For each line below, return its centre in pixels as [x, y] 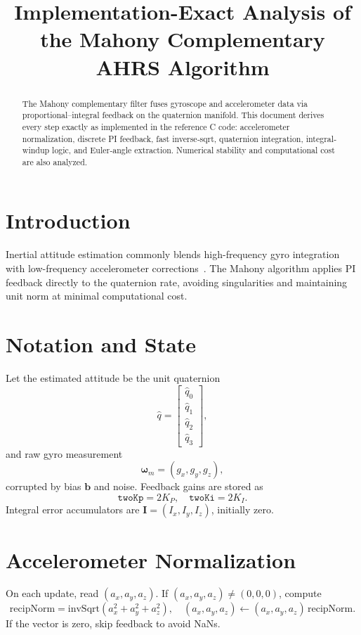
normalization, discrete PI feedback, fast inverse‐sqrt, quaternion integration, [163, 138]
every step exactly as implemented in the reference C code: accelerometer [156, 126]
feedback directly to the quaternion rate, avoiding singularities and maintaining [177, 282]
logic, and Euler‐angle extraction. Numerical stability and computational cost [193, 150]
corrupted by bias [44, 486]
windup [36, 150]
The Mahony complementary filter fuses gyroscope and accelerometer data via [165, 103]
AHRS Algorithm [183, 66]
